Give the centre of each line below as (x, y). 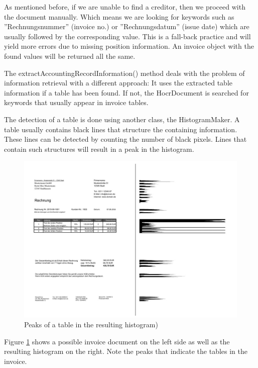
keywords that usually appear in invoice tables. (76, 102)
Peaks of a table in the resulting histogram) (91, 325)
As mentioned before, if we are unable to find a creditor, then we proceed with (125, 7)
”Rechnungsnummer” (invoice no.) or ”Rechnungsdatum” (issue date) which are (127, 26)
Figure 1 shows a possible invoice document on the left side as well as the (117, 341)
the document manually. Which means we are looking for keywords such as (119, 16)
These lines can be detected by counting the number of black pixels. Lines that (125, 139)
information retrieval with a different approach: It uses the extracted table (118, 83)
